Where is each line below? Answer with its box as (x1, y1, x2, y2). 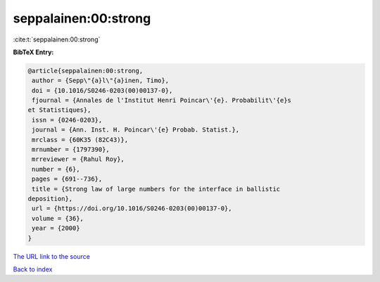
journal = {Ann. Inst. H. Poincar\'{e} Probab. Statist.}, (32, 126, 240, 134)
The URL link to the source (13, 252, 91, 260)
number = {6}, (32, 165, 80, 173)
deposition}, (27, 195, 73, 203)
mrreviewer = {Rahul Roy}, (32, 155, 125, 163)
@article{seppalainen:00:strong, (27, 67, 144, 75)
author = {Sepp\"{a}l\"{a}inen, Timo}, (32, 77, 169, 84)
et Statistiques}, (27, 106, 91, 114)
